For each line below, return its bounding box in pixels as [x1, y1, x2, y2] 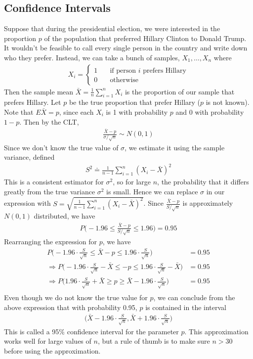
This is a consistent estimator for [4, 177, 104, 187]
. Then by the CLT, [19, 116, 79, 127]
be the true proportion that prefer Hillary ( [69, 97, 201, 107]
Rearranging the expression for [4, 236, 97, 247]
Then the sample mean [4, 86, 74, 96]
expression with [4, 198, 51, 208]
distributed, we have [34, 211, 95, 221]
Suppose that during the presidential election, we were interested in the [4, 23, 220, 34]
